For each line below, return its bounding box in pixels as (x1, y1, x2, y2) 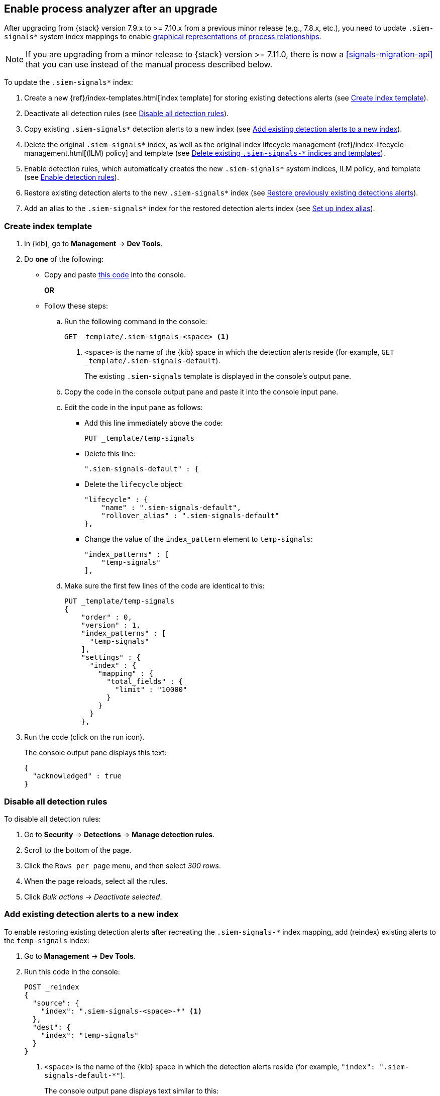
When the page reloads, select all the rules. (24, 876, 168, 885)
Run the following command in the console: (64, 317, 207, 326)
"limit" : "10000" (115, 685, 187, 694)
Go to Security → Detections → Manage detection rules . (24, 830, 215, 839)
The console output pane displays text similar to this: (44, 1086, 219, 1095)
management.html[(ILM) (24, 149, 104, 158)
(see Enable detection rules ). (24, 173, 119, 182)
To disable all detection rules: (4, 814, 101, 823)
